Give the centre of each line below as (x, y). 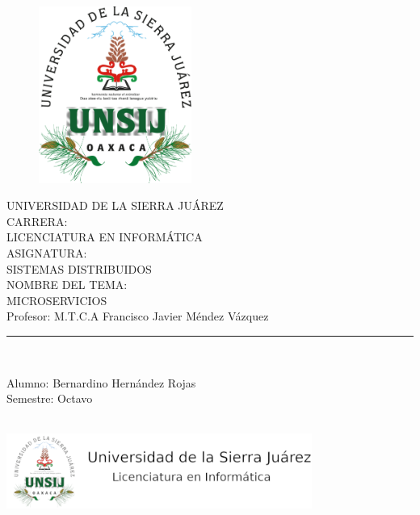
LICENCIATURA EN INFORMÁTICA (105, 237)
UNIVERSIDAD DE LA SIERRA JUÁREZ (115, 205)
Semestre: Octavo (50, 398)
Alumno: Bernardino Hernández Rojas (101, 382)
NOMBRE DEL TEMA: (67, 285)
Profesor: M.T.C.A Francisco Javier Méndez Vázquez (138, 316)
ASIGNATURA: (47, 253)
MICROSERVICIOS (57, 300)
